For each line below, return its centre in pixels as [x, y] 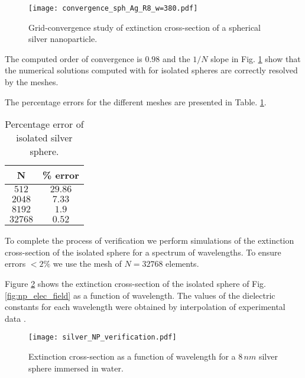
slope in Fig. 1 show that [256, 58]
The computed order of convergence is [74, 58]
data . [15, 318]
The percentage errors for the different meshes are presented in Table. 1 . [136, 101]
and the [176, 58]
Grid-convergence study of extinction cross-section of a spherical [145, 27]
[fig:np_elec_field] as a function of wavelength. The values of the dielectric [140, 295]
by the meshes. [32, 82]
